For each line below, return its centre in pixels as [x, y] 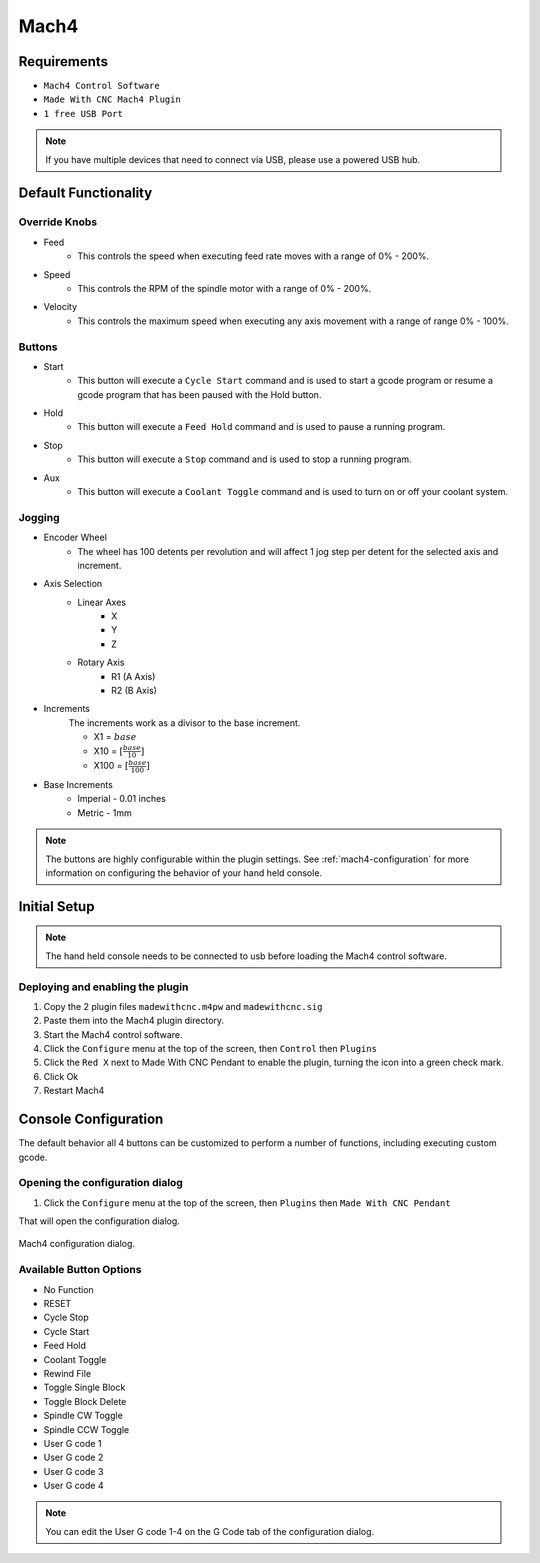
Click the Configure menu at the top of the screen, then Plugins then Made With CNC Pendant [247, 1202]
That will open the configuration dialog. [99, 1221]
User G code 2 [73, 1457]
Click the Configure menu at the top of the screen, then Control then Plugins [210, 1049]
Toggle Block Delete [85, 1401]
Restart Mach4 [74, 1091]
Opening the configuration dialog [101, 1183]
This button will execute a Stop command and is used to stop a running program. [244, 459]
